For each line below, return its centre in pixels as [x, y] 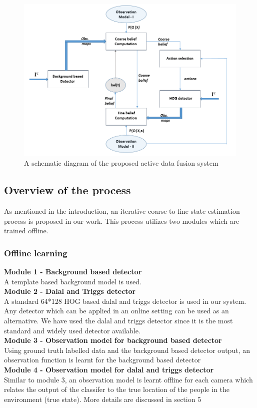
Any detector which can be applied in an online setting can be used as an [116, 311]
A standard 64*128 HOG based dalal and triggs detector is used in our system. [125, 301]
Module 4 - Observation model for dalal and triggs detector [109, 369]
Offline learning [36, 253]
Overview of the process [67, 190]
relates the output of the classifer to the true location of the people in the [117, 389]
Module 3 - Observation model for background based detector [113, 340]
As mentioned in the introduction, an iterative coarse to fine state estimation [122, 211]
